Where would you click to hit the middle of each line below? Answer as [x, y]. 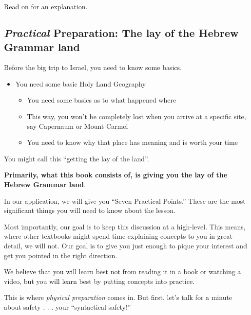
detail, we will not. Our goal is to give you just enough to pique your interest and [125, 245]
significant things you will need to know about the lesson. [90, 210]
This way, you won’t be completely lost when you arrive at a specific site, [136, 116]
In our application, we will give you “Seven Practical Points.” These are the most [125, 201]
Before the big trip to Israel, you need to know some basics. [93, 67]
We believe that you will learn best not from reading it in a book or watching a [123, 271]
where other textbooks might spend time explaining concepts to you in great [118, 236]
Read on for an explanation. [46, 6]
